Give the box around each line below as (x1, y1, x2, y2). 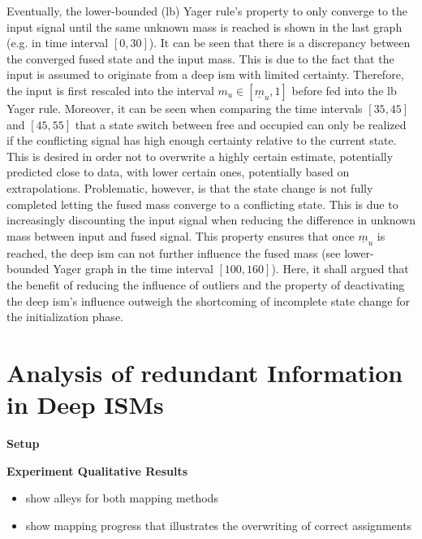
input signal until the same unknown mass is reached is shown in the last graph (6, 18, 403, 35)
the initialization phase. (6, 308, 123, 325)
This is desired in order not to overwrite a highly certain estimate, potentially (6, 147, 394, 164)
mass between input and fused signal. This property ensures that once (6, 227, 355, 244)
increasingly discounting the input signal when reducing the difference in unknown (6, 211, 416, 228)
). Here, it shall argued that (271, 260, 409, 277)
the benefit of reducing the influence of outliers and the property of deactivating (6, 276, 405, 293)
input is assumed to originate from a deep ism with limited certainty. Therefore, (6, 66, 404, 83)
